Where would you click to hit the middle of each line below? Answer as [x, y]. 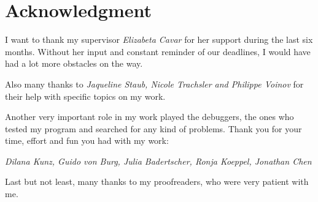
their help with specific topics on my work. [85, 96]
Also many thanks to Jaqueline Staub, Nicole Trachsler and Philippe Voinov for [154, 84]
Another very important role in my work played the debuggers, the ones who [149, 117]
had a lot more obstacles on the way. [74, 63]
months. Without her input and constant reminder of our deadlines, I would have [158, 51]
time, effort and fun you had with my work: [87, 140]
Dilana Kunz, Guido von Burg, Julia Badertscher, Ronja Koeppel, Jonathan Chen [158, 161]
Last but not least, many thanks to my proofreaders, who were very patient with [157, 181]
